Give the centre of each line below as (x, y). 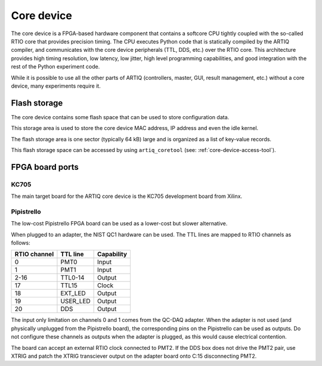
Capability (112, 255)
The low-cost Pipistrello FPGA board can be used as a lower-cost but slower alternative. (119, 224)
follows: (21, 243)
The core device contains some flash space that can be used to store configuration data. (120, 117)
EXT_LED (73, 293)
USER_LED (75, 301)
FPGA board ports (45, 167)
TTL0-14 (72, 278)
